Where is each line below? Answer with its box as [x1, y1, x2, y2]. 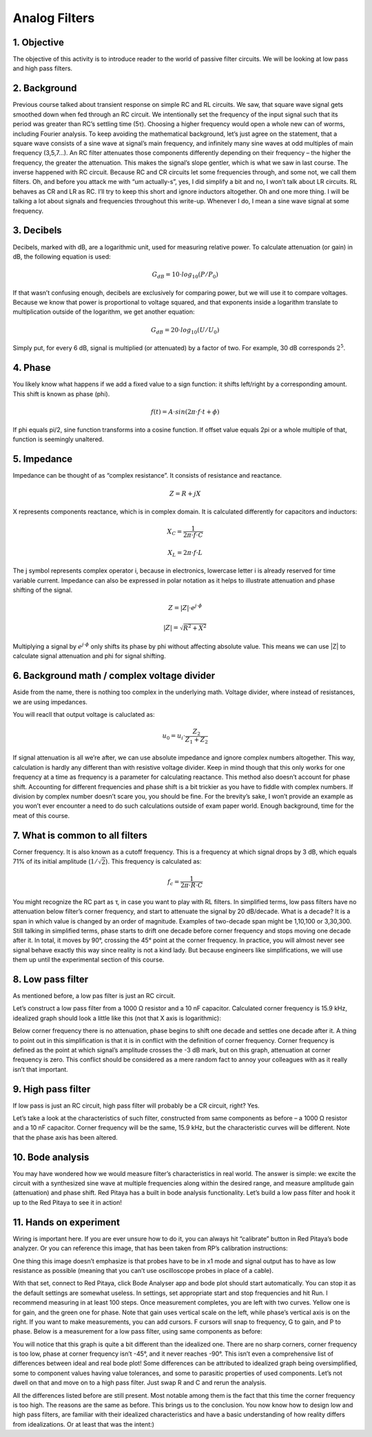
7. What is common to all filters [12, 829, 147, 841]
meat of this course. [12, 811, 70, 819]
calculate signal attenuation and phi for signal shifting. [12, 652, 166, 660]
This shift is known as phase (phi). [12, 389, 110, 398]
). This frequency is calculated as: [105, 857, 202, 866]
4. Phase [12, 362, 51, 374]
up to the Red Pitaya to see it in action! [12, 1198, 122, 1206]
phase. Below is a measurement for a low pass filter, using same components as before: [12, 1327, 262, 1336]
